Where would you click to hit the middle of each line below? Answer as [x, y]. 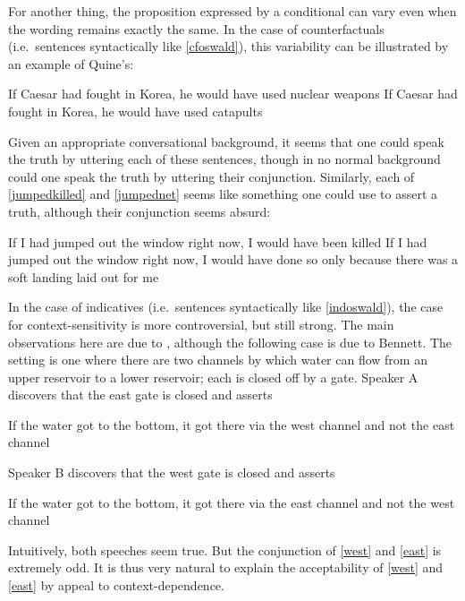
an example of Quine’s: [71, 63]
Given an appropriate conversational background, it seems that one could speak [226, 141]
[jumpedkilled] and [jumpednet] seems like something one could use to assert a [223, 194]
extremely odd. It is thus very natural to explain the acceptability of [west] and [226, 567]
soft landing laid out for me [84, 276]
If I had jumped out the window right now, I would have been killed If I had [218, 241]
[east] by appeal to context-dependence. [116, 585]
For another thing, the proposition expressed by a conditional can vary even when [232, 11]
